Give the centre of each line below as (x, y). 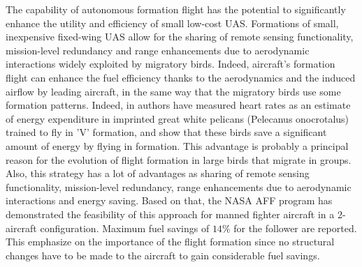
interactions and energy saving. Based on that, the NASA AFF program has (169, 200)
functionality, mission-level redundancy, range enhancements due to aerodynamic (179, 186)
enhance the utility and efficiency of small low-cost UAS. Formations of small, (172, 23)
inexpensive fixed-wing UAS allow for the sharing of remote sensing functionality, (180, 37)
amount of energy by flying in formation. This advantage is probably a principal (177, 145)
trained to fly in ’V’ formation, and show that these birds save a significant (166, 132)
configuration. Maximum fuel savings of (125, 228)
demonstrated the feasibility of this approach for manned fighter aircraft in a (170, 214)
